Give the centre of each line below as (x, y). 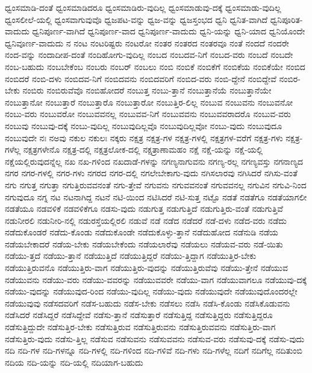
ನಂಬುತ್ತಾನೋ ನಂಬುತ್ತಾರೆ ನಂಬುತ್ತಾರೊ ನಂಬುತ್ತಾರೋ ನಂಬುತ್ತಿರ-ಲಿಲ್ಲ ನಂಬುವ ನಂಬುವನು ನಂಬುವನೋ (149, 102)
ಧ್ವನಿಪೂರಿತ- (286, 19)
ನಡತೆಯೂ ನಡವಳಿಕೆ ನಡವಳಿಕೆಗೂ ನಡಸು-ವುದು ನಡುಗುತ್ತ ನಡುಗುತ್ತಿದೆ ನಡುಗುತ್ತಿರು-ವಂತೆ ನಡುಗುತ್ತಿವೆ (144, 209)
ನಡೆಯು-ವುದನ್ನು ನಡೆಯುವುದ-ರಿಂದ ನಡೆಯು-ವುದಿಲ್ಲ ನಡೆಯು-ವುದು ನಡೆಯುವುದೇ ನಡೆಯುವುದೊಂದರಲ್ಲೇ (151, 291)
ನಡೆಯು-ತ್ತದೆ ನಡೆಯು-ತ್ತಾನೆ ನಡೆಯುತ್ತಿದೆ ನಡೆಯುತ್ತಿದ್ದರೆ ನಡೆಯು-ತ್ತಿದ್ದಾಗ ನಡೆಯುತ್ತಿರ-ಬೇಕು (131, 256)
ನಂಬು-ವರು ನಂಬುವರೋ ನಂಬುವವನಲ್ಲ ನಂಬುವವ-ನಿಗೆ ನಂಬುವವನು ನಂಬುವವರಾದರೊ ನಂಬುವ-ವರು (148, 114)
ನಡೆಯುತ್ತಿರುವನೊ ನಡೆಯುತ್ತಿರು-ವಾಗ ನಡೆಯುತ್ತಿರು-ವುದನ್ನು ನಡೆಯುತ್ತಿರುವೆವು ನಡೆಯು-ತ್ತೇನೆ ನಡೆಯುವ (147, 268)
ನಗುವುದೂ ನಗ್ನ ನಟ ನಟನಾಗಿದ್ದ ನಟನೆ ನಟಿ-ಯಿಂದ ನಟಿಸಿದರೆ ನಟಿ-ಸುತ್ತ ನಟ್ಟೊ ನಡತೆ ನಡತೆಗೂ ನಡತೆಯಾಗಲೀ (156, 196)
